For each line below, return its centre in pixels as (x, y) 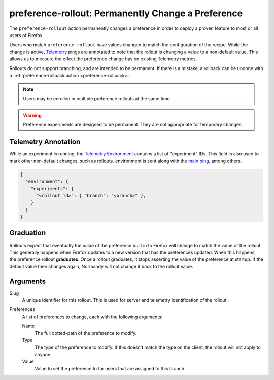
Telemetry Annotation (45, 142)
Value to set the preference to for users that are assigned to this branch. (110, 368)
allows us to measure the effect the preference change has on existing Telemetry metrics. (103, 59)
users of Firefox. (27, 35)
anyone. (43, 354)
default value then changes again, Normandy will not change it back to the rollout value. (101, 266)
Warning (32, 115)
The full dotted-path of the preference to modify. (86, 333)
